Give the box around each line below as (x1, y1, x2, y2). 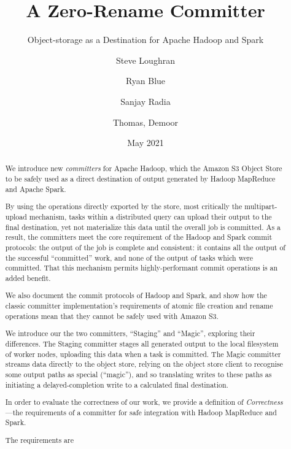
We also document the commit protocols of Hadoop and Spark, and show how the (5, 290, 267, 301)
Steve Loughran (116, 53, 175, 66)
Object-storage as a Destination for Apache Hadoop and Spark (27, 33, 264, 46)
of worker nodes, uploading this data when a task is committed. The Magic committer (5, 348, 281, 359)
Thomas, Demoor (112, 115, 179, 128)
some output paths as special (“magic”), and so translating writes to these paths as (5, 369, 272, 379)
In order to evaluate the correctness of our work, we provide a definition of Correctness (5, 397, 283, 407)
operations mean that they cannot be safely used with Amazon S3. (5, 310, 219, 321)
